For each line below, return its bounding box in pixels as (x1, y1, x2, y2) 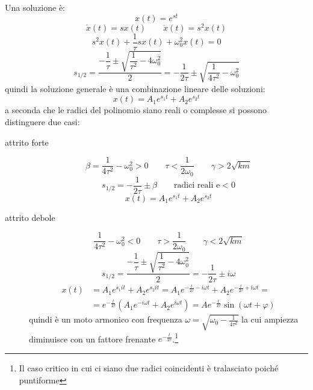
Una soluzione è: (5, 1, 66, 13)
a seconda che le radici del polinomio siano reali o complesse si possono (5, 104, 267, 116)
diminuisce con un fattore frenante (29, 332, 156, 345)
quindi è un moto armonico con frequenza (29, 313, 182, 326)
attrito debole (5, 211, 55, 223)
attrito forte (5, 135, 49, 148)
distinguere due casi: (5, 115, 80, 128)
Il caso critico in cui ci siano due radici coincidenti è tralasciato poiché (19, 361, 279, 374)
